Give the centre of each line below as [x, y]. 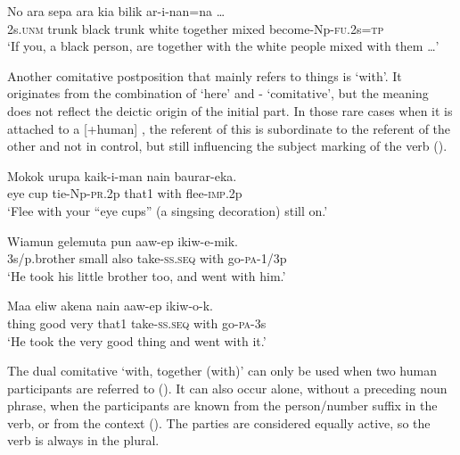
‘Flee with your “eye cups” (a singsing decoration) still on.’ [168, 210]
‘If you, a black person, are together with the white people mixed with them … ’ [223, 46]
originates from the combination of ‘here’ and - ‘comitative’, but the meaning [218, 93]
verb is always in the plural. [83, 440]
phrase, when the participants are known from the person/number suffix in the [222, 405]
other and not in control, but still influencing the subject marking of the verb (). [227, 146]
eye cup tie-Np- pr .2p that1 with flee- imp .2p [125, 193]
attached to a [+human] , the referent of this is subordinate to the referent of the [229, 128]
